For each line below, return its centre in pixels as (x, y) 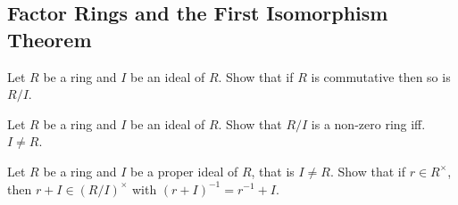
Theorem (50, 39)
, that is (273, 171)
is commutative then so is (381, 76)
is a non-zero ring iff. (368, 123)
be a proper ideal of (184, 171)
